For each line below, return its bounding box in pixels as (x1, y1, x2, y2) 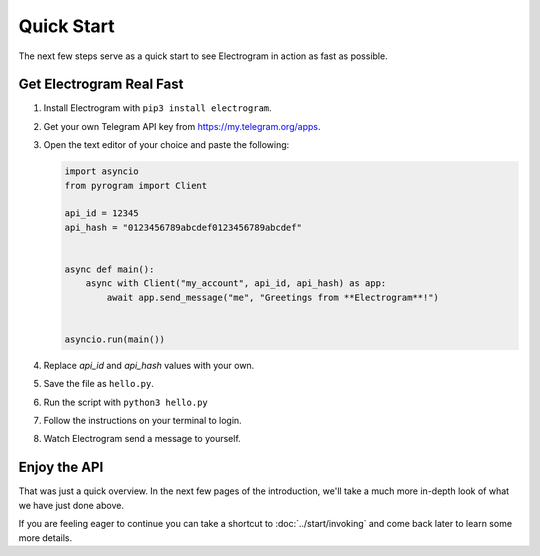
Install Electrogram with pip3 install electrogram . (43, 102, 272, 114)
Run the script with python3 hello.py (43, 396, 209, 408)
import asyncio (64, 166, 139, 177)
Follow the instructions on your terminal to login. (43, 415, 242, 427)
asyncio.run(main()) (64, 333, 165, 345)
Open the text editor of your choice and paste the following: (43, 139, 290, 151)
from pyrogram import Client (64, 180, 208, 191)
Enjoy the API (18, 459, 104, 476)
